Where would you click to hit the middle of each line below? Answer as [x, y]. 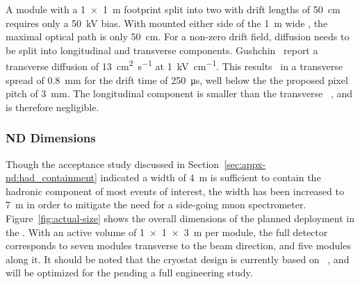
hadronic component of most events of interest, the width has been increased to [175, 191]
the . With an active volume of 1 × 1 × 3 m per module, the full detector [167, 232]
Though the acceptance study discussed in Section [113, 164]
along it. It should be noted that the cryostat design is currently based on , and [178, 259]
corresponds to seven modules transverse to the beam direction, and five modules [178, 245]
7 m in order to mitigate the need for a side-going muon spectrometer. [156, 204]
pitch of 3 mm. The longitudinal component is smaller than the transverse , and [179, 93]
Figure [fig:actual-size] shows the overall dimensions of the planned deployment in [180, 218]
